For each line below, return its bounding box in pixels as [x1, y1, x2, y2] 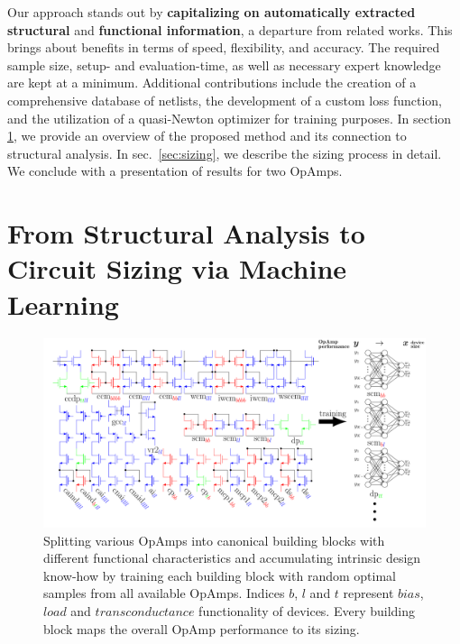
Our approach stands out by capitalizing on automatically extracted [7, 3, 416, 21]
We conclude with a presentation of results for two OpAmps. [7, 161, 343, 180]
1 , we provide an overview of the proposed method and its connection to [7, 126, 407, 145]
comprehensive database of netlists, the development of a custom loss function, [7, 90, 442, 109]
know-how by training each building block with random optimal [43, 566, 396, 584]
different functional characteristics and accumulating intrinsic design [43, 548, 421, 567]
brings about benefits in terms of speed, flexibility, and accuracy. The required [7, 38, 440, 57]
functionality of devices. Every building [198, 601, 416, 620]
